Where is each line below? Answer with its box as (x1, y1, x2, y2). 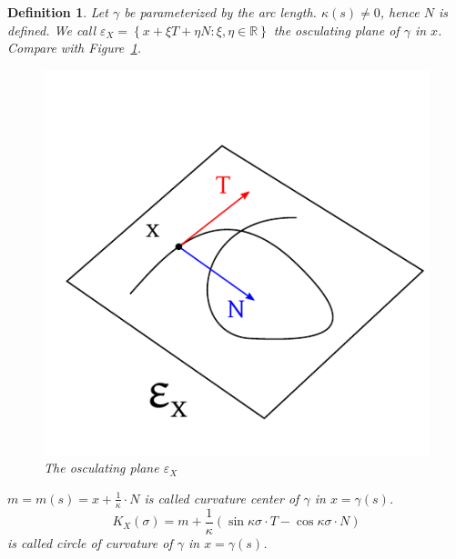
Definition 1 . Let (7, 3, 108, 21)
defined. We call (7, 20, 96, 39)
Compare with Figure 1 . (7, 38, 141, 57)
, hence (380, 3, 420, 21)
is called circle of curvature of (7, 533, 173, 552)
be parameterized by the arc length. (124, 3, 317, 21)
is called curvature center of (144, 488, 299, 507)
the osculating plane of (273, 20, 400, 39)
